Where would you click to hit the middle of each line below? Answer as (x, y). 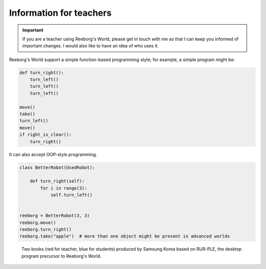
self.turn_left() (71, 195)
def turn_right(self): (57, 181)
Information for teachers (60, 13)
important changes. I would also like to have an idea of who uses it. (90, 46)
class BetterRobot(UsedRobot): (57, 167)
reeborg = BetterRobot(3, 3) (55, 216)
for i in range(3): (64, 188)
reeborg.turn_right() (46, 230)
